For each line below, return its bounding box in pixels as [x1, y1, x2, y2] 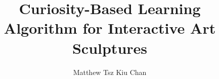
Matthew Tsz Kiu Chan [73, 66, 147, 77]
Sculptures [72, 37, 148, 58]
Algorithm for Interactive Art [4, 18, 216, 38]
